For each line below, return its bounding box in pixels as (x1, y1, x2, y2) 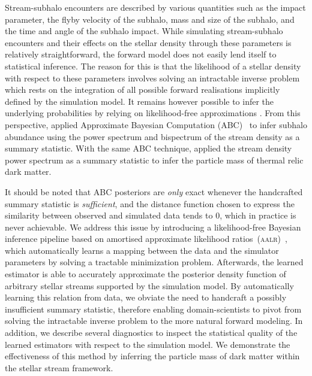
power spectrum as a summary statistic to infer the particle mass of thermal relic (5, 153, 304, 166)
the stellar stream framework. (5, 361, 113, 374)
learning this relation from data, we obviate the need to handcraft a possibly (5, 291, 287, 304)
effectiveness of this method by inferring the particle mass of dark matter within (5, 350, 300, 362)
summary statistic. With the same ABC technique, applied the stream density (5, 142, 292, 154)
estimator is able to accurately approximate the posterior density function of (5, 268, 286, 280)
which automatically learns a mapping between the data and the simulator (5, 244, 279, 256)
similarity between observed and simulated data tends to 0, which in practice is (5, 209, 296, 222)
